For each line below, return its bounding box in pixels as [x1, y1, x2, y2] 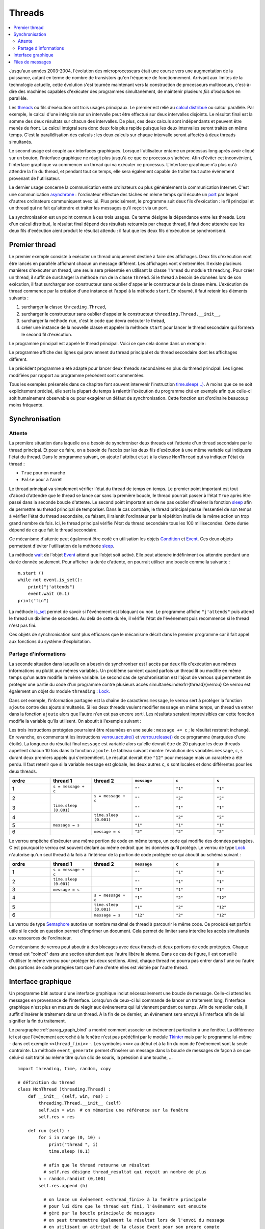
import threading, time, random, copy [18, 1066, 111, 1072]
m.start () [18, 570, 44, 576]
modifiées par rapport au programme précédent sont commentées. [9, 372, 145, 378]
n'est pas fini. [9, 622, 37, 628]
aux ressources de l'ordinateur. [9, 935, 72, 941]
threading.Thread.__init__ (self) [38, 1100, 122, 1106]
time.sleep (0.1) [49, 1148, 91, 1154]
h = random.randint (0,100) [38, 1176, 106, 1182]
